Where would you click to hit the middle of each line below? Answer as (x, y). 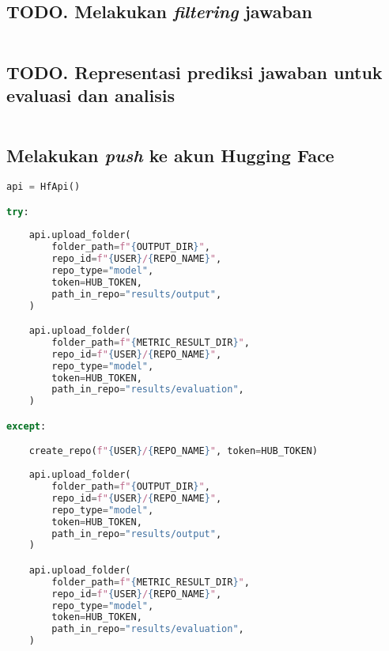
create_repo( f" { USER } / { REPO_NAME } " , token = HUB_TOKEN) (173, 451)
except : (26, 426)
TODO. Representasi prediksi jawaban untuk (194, 72)
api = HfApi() (43, 187)
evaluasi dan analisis (91, 95)
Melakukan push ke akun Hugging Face (170, 155)
